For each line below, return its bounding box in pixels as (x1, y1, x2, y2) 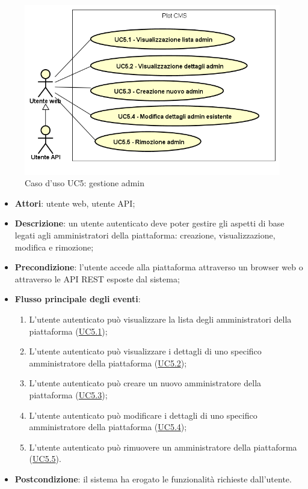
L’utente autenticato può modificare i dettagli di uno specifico (29, 409, 257, 421)
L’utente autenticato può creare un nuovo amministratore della (29, 377, 262, 389)
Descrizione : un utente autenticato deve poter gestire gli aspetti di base (14, 217, 285, 229)
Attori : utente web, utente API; (14, 196, 135, 209)
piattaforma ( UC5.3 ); (29, 388, 108, 401)
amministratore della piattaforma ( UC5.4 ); (29, 421, 187, 433)
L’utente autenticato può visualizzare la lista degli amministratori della (29, 313, 292, 325)
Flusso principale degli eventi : (14, 293, 141, 305)
